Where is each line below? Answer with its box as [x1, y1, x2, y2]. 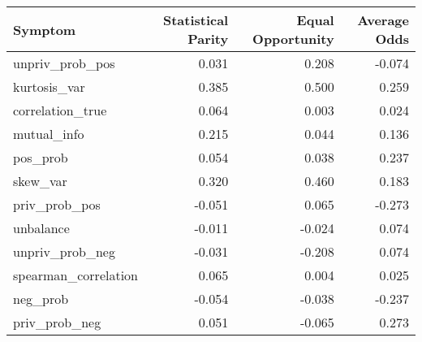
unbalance [13, 219, 70, 237]
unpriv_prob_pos [13, 54, 115, 72]
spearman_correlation [13, 266, 139, 284]
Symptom [13, 19, 76, 39]
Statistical [162, 11, 229, 29]
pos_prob [13, 148, 68, 167]
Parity [187, 29, 229, 48]
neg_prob [13, 289, 69, 308]
